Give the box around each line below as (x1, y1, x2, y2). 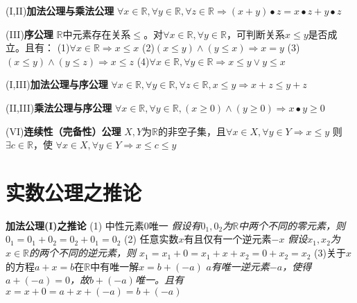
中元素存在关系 (62, 26, 131, 41)
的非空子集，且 (158, 123, 227, 138)
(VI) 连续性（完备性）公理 (6, 123, 121, 138)
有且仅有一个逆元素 (184, 232, 272, 246)
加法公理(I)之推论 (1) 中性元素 (6, 218, 144, 232)
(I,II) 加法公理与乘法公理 (6, 3, 114, 17)
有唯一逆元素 (211, 259, 270, 273)
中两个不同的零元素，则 (238, 218, 346, 232)
